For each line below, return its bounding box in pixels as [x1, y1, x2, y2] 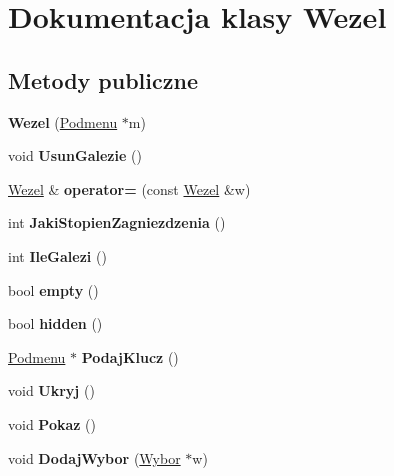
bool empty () [8, 279, 99, 300]
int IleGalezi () [8, 245, 107, 266]
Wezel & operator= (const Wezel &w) [8, 178, 251, 199]
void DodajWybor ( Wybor [8, 447, 181, 468]
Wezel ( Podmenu [8, 111, 118, 132]
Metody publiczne [8, 64, 198, 95]
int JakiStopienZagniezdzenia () [8, 212, 226, 233]
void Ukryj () [8, 380, 95, 401]
